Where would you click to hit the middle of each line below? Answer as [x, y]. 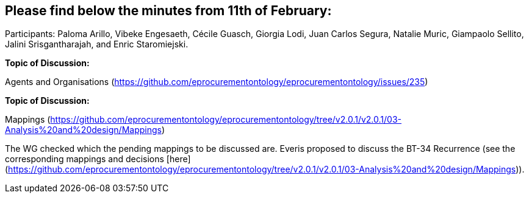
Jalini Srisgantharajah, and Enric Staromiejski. [97, 44]
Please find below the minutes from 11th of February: [168, 11]
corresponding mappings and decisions [85, 159]
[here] [178, 159]
